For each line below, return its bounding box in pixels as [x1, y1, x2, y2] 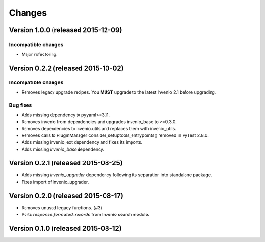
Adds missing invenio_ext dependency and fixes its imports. [21, 139, 143, 145]
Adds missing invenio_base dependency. [21, 146, 105, 152]
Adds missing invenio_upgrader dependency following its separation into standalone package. [21, 172, 212, 178]
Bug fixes [9, 102, 32, 108]
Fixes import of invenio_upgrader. [21, 179, 89, 185]
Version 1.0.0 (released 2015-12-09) [9, 26, 122, 34]
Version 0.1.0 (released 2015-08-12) [9, 224, 122, 233]
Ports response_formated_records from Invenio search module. [21, 212, 150, 217]
